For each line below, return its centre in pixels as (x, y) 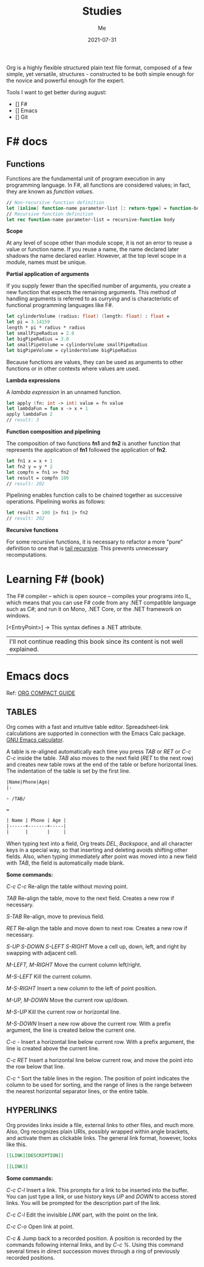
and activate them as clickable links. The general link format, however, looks (102, 1138)
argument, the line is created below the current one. (71, 1030)
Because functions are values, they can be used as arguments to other (95, 362)
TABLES (22, 712)
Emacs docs (38, 676)
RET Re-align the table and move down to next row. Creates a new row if (97, 928)
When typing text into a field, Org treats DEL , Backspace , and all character (100, 844)
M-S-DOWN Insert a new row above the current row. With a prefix (89, 1024)
